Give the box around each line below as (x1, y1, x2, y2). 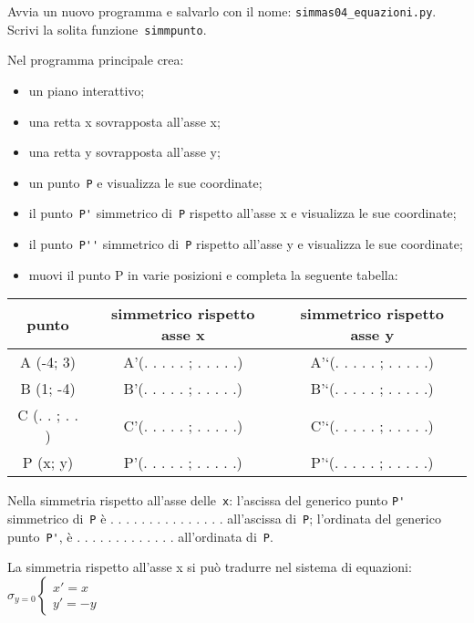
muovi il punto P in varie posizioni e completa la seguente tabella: (28, 265, 398, 284)
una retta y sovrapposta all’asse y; (28, 142, 221, 161)
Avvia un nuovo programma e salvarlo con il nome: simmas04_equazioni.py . (7, 2, 437, 20)
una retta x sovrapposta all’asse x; (28, 111, 221, 130)
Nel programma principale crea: (7, 50, 184, 69)
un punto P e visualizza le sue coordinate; (28, 172, 263, 192)
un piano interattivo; (28, 80, 145, 99)
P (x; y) (22, 452, 74, 473)
